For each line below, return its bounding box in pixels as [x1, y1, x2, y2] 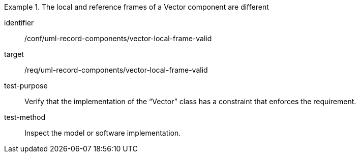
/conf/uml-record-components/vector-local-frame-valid [24, 34, 212, 43]
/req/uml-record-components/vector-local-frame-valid [24, 66, 208, 74]
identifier [4, 18, 34, 27]
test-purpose [4, 81, 48, 90]
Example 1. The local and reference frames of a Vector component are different [4, 3, 269, 11]
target [4, 50, 24, 58]
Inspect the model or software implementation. [24, 129, 181, 137]
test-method [4, 113, 45, 121]
